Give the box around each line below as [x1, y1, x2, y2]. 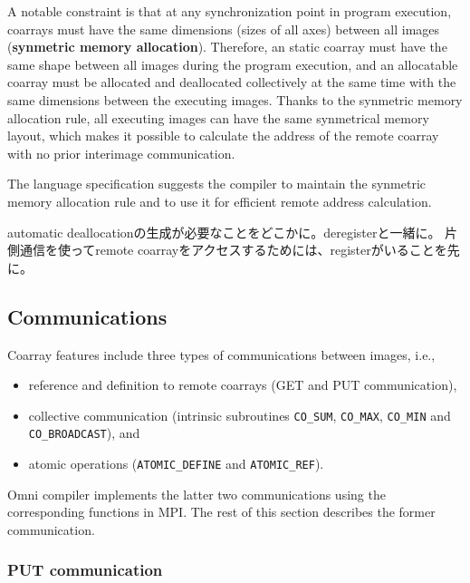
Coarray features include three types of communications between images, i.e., [7, 345, 436, 364]
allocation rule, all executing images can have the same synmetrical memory [7, 108, 429, 127]
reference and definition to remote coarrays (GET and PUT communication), [28, 375, 457, 394]
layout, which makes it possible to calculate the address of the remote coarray [7, 126, 439, 145]
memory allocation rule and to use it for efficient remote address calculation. [7, 191, 432, 210]
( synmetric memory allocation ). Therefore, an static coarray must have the [7, 37, 447, 56]
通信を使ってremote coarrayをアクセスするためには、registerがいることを [19, 240, 447, 259]
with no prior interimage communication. [7, 143, 235, 162]
